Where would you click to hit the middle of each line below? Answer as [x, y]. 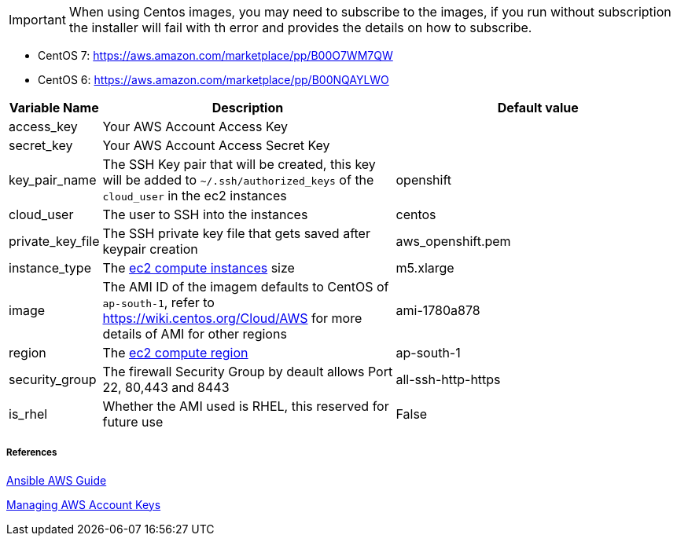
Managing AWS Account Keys [84, 504]
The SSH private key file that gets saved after [236, 233]
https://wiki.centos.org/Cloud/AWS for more [232, 318]
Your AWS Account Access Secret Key [216, 145]
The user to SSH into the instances [205, 214]
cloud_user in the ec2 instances [195, 196]
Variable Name [54, 108]
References [32, 453]
